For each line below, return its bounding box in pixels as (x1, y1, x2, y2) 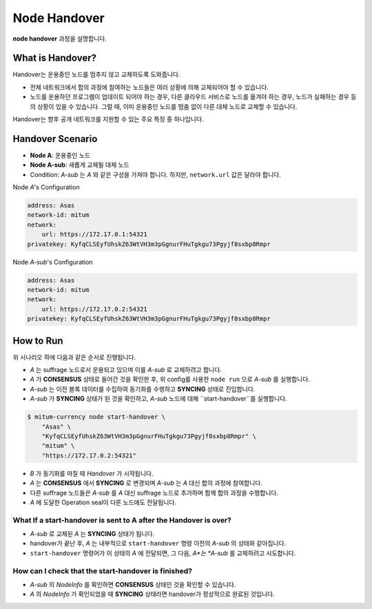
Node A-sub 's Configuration (12, 258, 93, 266)
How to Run (12, 335, 63, 347)
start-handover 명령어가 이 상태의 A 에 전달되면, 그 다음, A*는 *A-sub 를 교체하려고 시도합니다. (30, 548, 296, 557)
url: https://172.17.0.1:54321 (41, 231, 147, 238)
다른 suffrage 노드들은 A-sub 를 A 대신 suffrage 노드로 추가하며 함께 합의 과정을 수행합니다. (30, 488, 279, 497)
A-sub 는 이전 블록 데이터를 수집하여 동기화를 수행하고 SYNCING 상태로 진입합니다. (30, 384, 256, 393)
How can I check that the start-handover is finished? (12, 566, 193, 575)
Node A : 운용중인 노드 (30, 151, 91, 159)
